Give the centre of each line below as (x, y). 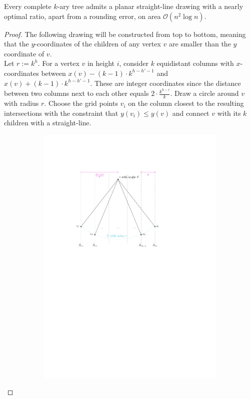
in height (101, 63)
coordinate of (24, 53)
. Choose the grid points (81, 103)
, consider (134, 63)
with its (229, 113)
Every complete (28, 6)
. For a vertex (58, 63)
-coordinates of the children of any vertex (98, 44)
